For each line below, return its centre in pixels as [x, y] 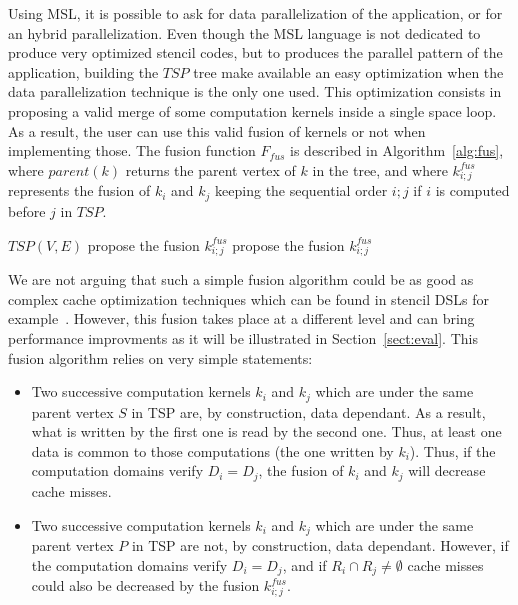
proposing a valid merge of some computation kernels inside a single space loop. [252, 110]
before [27, 210]
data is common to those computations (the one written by [212, 450]
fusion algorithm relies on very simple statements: [160, 357]
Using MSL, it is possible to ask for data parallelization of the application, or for [255, 13]
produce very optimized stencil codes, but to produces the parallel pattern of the [255, 52]
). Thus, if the [452, 450]
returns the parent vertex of [210, 169]
